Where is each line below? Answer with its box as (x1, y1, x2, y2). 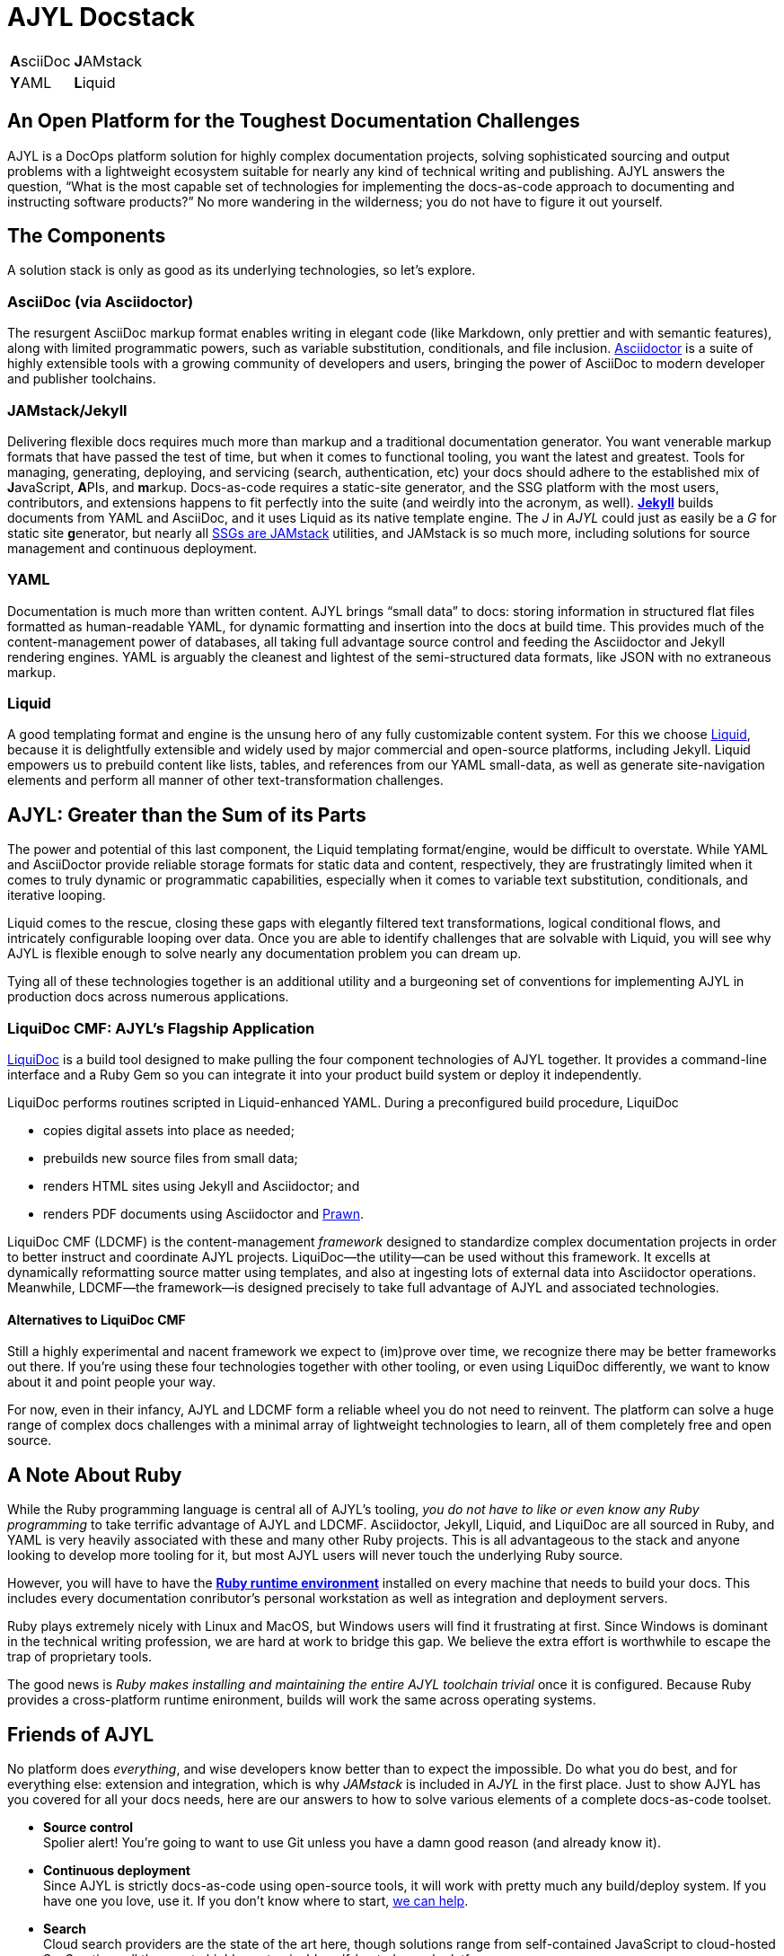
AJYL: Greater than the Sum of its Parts (7, 803, 366, 826)
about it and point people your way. (7, 1374, 216, 1390)
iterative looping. (7, 887, 106, 903)
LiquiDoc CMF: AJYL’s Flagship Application (7, 1018, 315, 1037)
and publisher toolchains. (7, 371, 156, 387)
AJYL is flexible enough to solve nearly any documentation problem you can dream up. (7, 946, 522, 962)
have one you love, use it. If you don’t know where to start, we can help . (43, 1892, 469, 1908)
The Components (7, 225, 166, 248)
